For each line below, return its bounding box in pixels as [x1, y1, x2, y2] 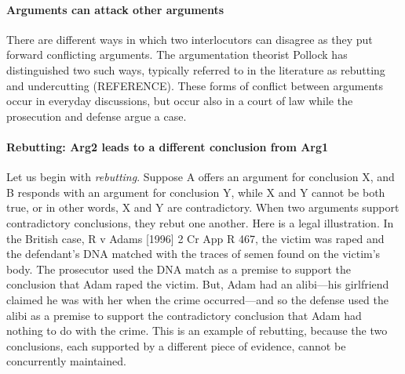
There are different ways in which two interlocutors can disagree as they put [6, 31, 373, 47]
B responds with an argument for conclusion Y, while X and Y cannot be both [6, 183, 385, 200]
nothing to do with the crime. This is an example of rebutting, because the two [6, 322, 388, 339]
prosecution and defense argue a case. [6, 107, 187, 124]
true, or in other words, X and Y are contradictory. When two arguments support [6, 199, 400, 216]
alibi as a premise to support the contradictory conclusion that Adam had [6, 307, 362, 323]
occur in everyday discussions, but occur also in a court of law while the [6, 93, 353, 109]
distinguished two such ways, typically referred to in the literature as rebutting [6, 61, 385, 78]
